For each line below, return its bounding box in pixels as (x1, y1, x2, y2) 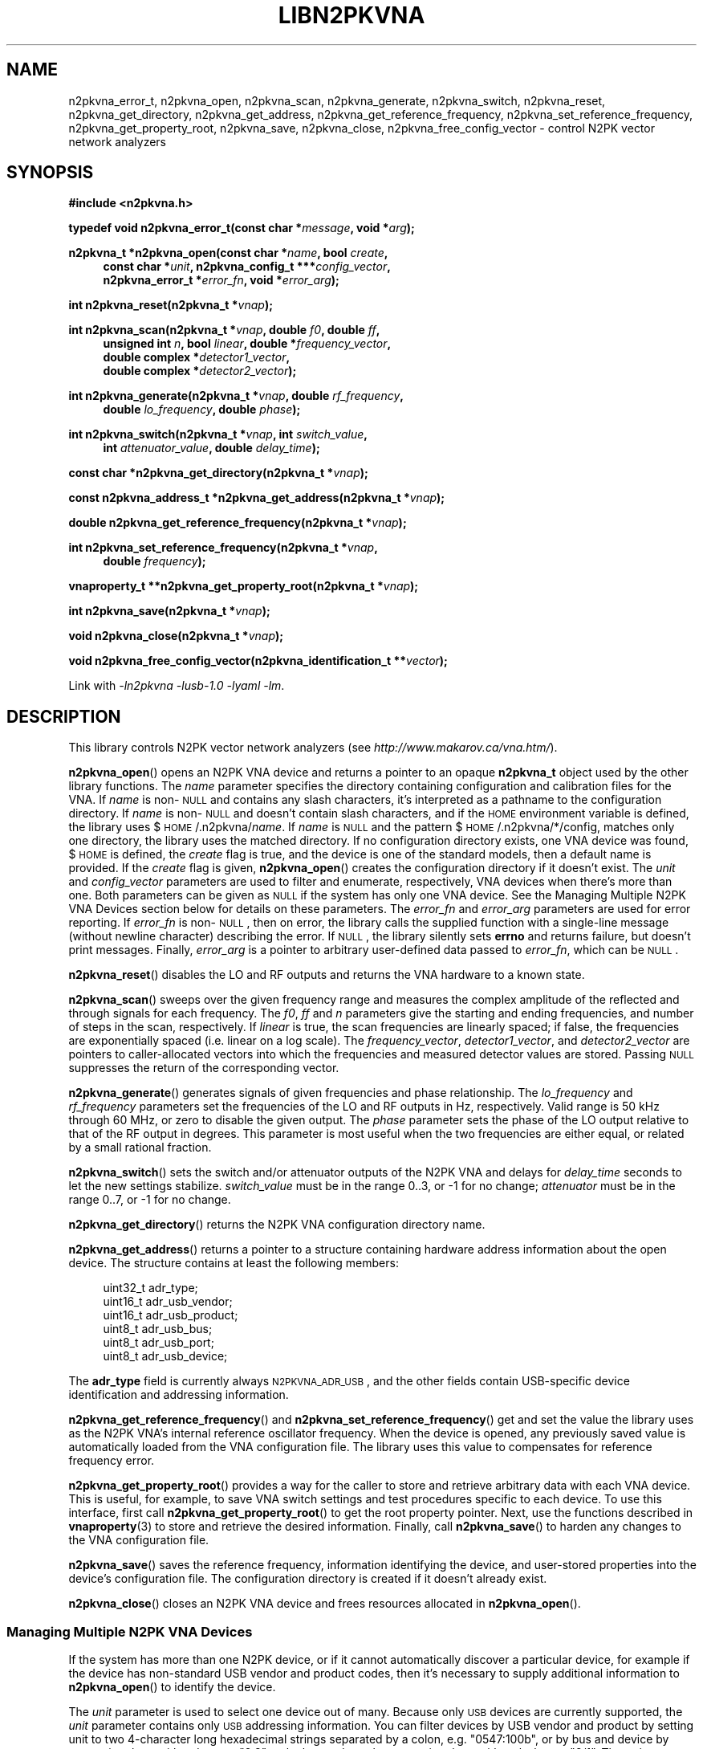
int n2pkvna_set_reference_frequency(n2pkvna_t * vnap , (68, 540, 378, 555)
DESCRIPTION (6, 706, 121, 727)
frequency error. (68, 1453, 155, 1468)
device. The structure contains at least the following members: (68, 1256, 399, 1270)
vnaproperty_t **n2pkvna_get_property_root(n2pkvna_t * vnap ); (68, 579, 419, 593)
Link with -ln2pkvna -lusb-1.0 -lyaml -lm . (68, 679, 285, 693)
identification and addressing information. (68, 1388, 289, 1402)
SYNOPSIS (6, 162, 94, 183)
